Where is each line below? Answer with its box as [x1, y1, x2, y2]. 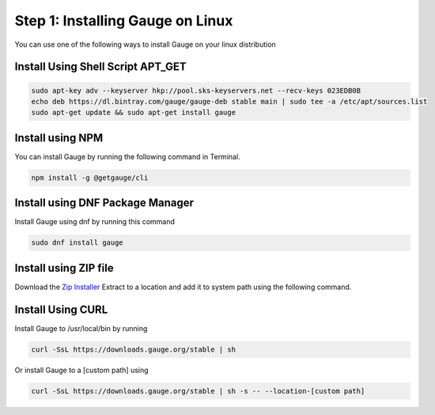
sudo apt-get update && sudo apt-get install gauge [31, 108, 236, 117]
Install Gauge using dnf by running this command [14, 217, 176, 227]
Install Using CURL [14, 303, 108, 316]
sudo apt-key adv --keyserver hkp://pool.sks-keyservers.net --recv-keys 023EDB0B [31, 86, 361, 95]
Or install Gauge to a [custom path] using [14, 365, 149, 375]
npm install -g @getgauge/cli [31, 173, 149, 182]
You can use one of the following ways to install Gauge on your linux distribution [14, 40, 276, 49]
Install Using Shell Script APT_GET [14, 60, 187, 74]
